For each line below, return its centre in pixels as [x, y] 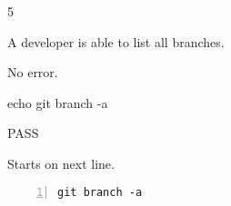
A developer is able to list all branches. [116, 41]
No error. [33, 72]
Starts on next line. [61, 163]
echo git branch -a [58, 102]
